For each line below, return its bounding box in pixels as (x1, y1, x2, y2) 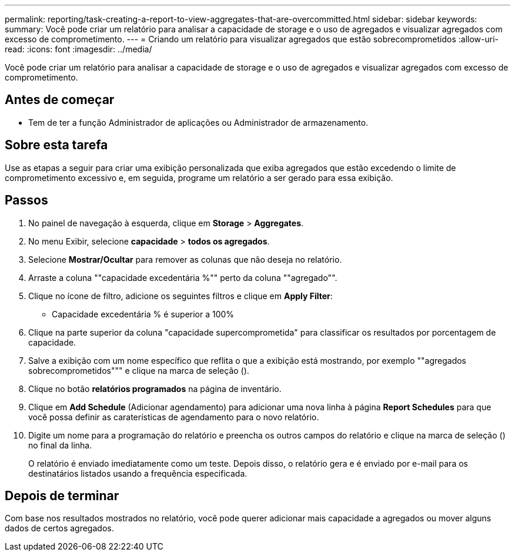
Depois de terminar (5, 488, 119, 503)
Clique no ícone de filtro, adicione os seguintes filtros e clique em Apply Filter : (28, 290, 333, 301)
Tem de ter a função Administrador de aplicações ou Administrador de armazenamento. (28, 117, 369, 128)
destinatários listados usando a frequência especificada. (28, 468, 248, 478)
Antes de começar (5, 92, 115, 108)
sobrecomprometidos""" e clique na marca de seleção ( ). (28, 365, 249, 376)
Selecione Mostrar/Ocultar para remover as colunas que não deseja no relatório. (28, 254, 342, 264)
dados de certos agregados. (5, 523, 114, 534)
